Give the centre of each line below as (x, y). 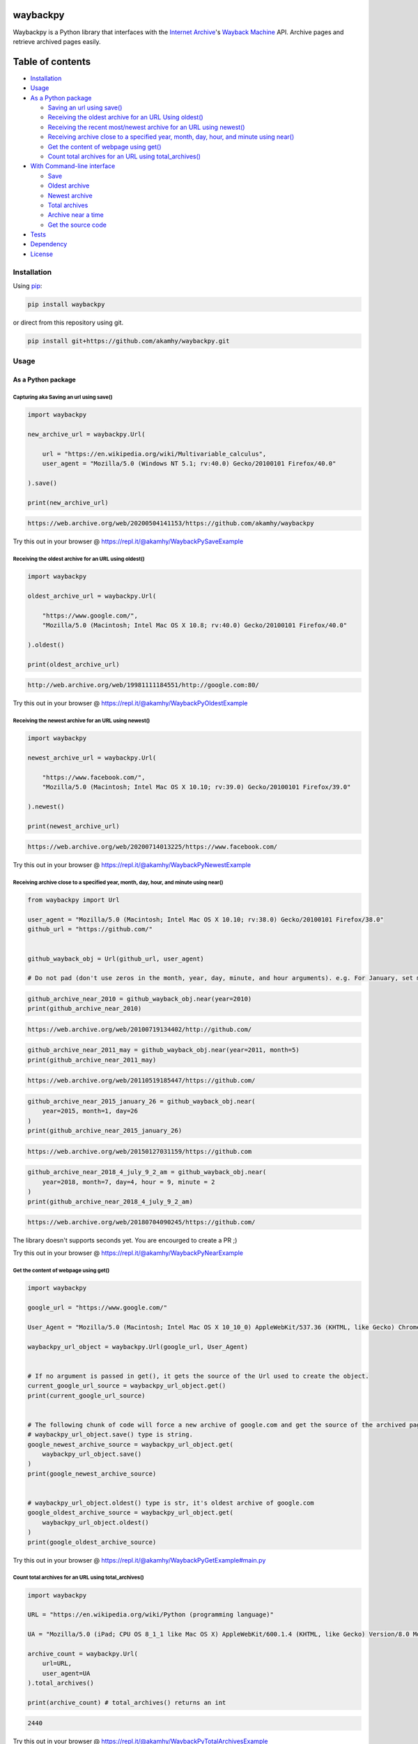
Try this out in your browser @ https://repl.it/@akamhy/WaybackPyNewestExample (132, 865)
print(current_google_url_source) (86, 1396)
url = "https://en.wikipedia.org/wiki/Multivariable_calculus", (154, 454)
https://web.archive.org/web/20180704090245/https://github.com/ (141, 1222)
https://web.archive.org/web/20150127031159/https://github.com (140, 1151)
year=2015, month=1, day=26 (90, 1111)
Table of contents (52, 62)
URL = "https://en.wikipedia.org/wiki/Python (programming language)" (151, 1615)
